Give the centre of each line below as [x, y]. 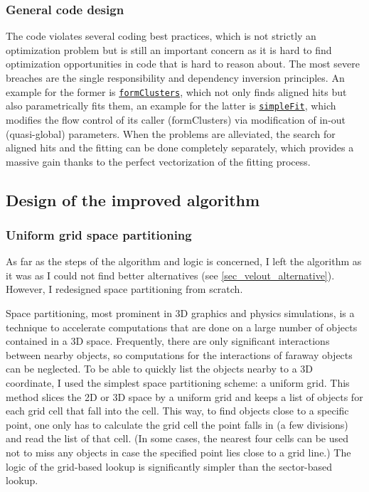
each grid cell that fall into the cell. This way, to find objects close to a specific [177, 411]
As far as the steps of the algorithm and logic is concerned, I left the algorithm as [184, 261]
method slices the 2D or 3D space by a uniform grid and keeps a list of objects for [184, 396]
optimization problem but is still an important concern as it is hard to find [169, 49]
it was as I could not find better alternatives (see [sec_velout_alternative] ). [170, 275]
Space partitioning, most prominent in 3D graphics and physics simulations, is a [180, 313]
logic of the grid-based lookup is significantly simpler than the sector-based [169, 466]
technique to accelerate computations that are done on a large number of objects [182, 327]
